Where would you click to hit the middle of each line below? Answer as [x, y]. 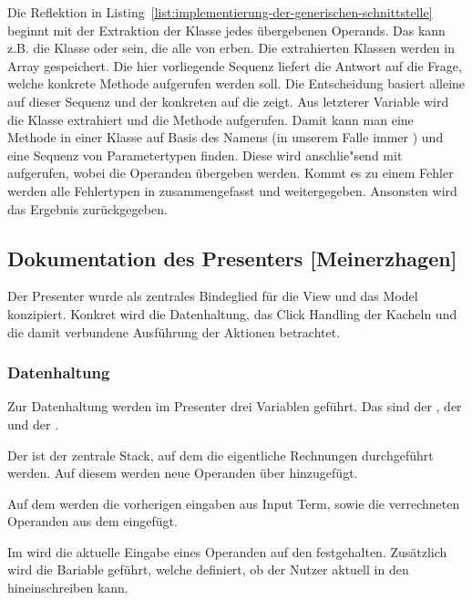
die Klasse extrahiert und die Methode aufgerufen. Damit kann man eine [210, 119]
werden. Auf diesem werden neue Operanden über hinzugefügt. [183, 473]
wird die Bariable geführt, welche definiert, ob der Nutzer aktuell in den [208, 569]
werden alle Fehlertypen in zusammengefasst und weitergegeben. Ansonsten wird [232, 190]
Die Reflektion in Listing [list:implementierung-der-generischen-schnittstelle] [220, 12]
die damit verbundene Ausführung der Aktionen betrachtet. [174, 331]
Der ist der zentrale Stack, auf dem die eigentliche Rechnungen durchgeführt [221, 455]
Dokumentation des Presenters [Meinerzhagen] [232, 258]
